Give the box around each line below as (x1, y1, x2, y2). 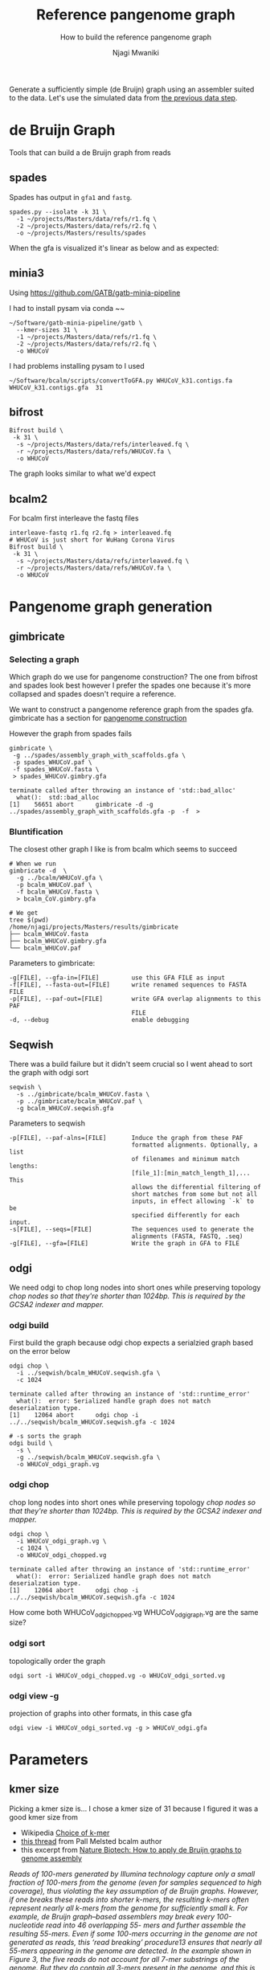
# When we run (9, 860, 57, 869)
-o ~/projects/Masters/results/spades (16, 229, 147, 237)
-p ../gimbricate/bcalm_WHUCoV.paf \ (16, 1097, 143, 1106)
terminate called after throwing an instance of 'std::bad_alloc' (9, 787, 236, 795)
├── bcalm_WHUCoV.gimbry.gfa (9, 938, 107, 946)
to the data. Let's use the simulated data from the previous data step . (9, 92, 238, 102)
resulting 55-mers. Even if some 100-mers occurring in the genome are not (9, 1928, 258, 1938)
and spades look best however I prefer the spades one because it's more (9, 681, 252, 690)
